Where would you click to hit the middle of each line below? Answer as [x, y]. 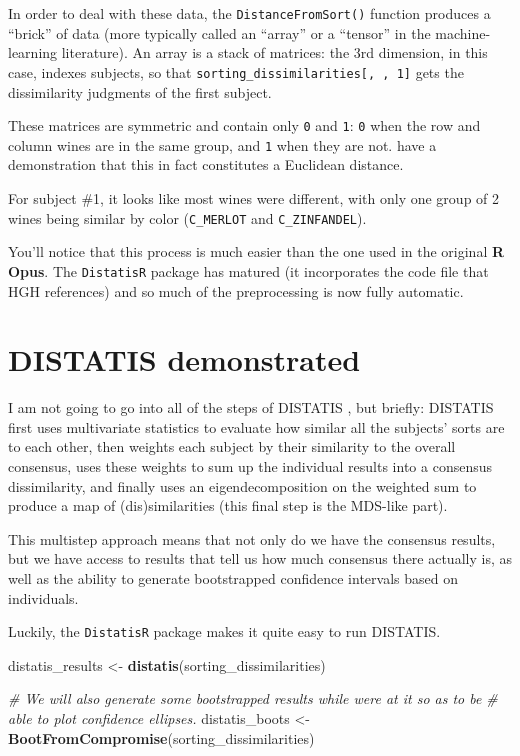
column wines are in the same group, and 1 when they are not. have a [222, 144]
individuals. [43, 597]
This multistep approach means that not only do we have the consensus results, [252, 538]
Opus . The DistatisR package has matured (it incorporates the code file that [248, 270]
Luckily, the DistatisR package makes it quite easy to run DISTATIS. [224, 631]
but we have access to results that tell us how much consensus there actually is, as [260, 558]
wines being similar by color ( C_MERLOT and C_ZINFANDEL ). [187, 217]
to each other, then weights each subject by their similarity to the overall [232, 446]
